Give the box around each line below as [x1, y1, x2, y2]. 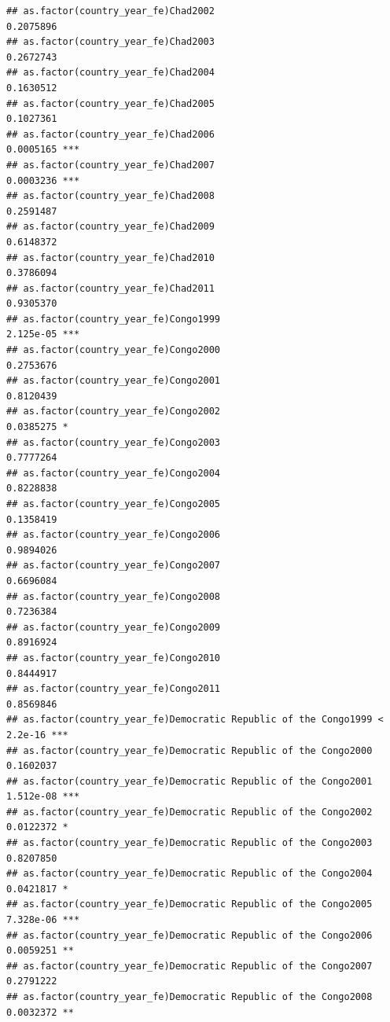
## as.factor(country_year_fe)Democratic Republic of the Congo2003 [6, 837, 373, 849]
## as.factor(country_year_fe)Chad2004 [6, 67, 215, 79]
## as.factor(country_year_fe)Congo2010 [6, 652, 221, 664]
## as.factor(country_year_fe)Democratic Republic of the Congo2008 [6, 991, 373, 1002]
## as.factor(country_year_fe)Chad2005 [6, 97, 215, 109]
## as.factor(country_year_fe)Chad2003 [6, 36, 215, 48]
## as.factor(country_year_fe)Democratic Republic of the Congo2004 [6, 868, 373, 880]
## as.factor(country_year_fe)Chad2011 [6, 282, 215, 294]
